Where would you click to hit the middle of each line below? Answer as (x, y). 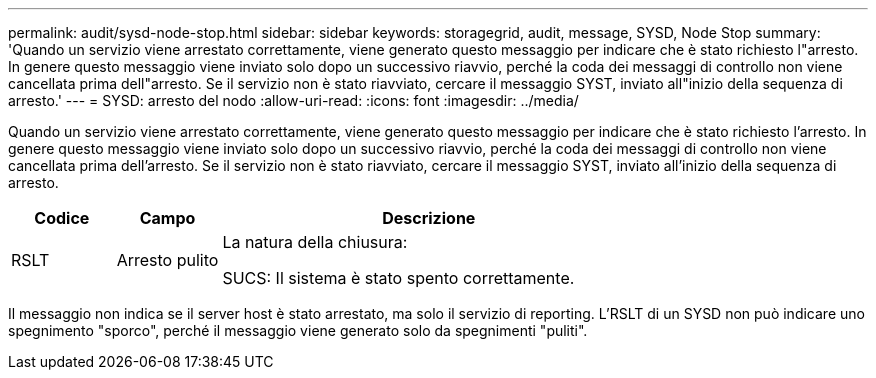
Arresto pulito (167, 260)
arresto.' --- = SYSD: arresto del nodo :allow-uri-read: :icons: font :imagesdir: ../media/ (293, 100)
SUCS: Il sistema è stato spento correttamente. (398, 278)
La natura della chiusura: (315, 242)
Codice (62, 218)
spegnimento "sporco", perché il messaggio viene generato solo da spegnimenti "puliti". (298, 330)
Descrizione (429, 218)
